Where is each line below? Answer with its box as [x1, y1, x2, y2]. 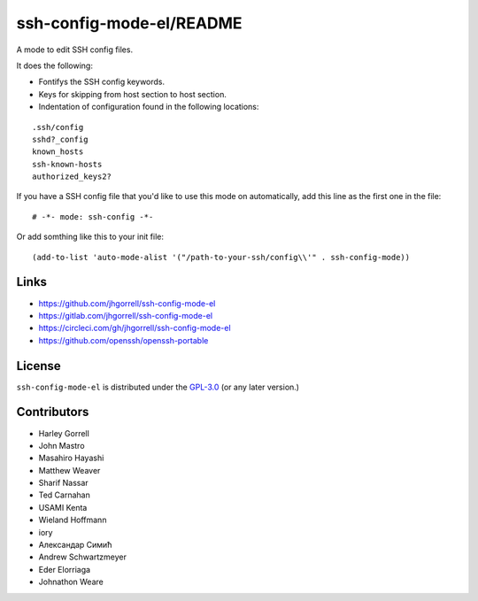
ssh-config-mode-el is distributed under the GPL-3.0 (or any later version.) [16, 381, 300, 392]
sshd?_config [32, 134, 89, 144]
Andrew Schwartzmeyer [38, 551, 127, 562]
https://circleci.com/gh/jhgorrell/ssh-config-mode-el [38, 323, 231, 334]
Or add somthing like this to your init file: [16, 231, 164, 243]
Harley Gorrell [38, 428, 90, 438]
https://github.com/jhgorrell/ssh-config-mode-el [38, 297, 216, 309]
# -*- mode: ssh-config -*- [32, 212, 154, 221]
